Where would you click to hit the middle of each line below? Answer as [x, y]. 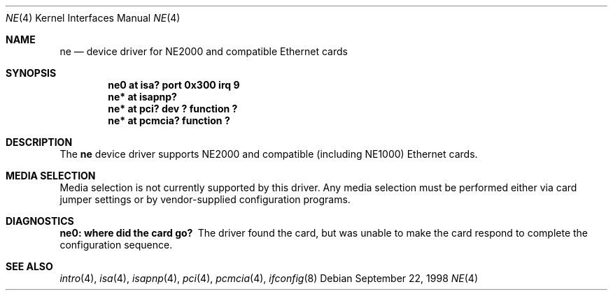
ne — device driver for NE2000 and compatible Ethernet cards [204, 51]
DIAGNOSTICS [40, 221]
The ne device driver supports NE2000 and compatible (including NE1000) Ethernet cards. [269, 154]
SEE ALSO [29, 266]
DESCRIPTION [39, 142]
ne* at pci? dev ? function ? [173, 109]
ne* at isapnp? [142, 97]
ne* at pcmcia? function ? [169, 120]
